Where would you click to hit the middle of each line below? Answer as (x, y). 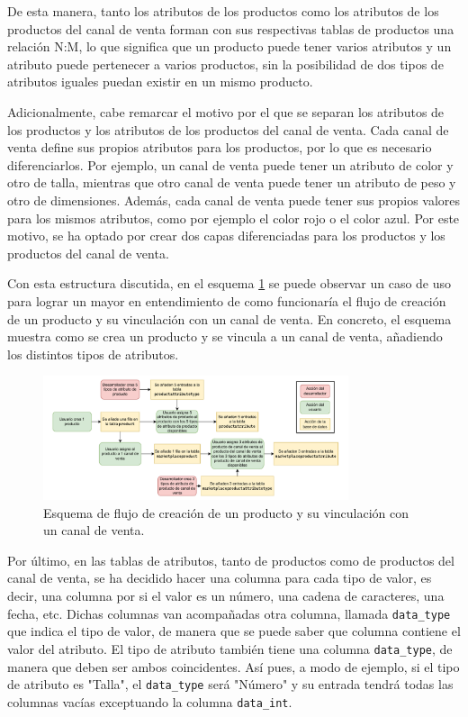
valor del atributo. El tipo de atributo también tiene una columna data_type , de (230, 648)
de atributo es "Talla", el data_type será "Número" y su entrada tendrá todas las (230, 684)
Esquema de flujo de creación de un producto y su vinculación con (226, 512)
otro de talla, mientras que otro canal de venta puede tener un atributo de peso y (232, 182)
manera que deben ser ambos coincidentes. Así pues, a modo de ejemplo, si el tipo (234, 666)
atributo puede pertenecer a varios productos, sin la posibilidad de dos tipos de (225, 64)
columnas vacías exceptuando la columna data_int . (150, 701)
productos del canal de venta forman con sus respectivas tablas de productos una (231, 28)
